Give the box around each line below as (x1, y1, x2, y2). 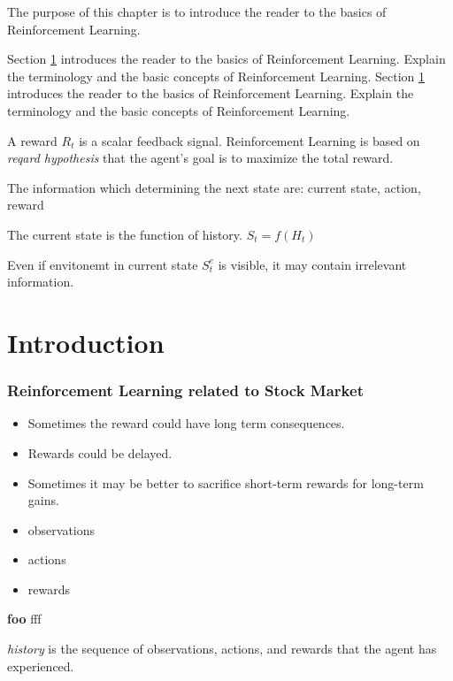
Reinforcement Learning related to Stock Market (7, 379, 364, 402)
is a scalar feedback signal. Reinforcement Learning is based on (79, 131, 420, 149)
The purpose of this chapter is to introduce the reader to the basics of (7, 3, 387, 20)
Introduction (7, 324, 165, 360)
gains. (27, 491, 59, 509)
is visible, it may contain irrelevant (218, 255, 407, 273)
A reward (7, 131, 58, 149)
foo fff (7, 609, 42, 628)
